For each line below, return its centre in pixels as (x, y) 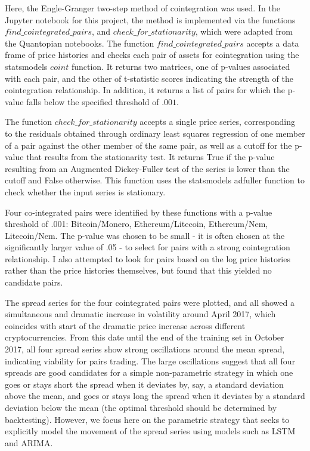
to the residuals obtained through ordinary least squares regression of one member (155, 133)
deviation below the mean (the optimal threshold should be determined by (141, 407)
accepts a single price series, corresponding (218, 122)
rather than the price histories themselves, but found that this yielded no (138, 270)
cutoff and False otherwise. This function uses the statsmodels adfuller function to (155, 180)
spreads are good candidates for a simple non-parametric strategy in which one (149, 372)
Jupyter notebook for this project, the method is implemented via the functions (150, 19)
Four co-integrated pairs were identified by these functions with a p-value (139, 212)
